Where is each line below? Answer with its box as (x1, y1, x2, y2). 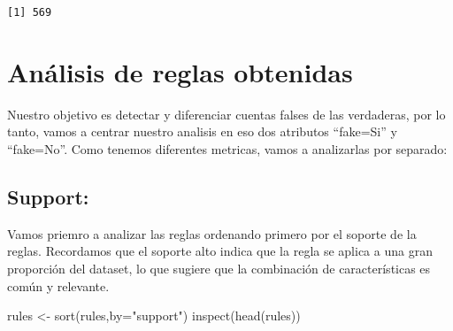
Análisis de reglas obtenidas (7, 53, 353, 89)
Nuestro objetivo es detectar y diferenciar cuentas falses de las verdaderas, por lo (7, 104, 446, 123)
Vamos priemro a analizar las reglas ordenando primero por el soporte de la (7, 224, 417, 242)
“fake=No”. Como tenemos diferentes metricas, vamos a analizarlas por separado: (7, 139, 448, 158)
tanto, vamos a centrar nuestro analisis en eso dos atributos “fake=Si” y (7, 122, 397, 141)
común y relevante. (7, 276, 110, 295)
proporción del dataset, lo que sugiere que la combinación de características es (7, 258, 431, 277)
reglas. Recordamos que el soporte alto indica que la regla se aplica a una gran (7, 242, 433, 260)
